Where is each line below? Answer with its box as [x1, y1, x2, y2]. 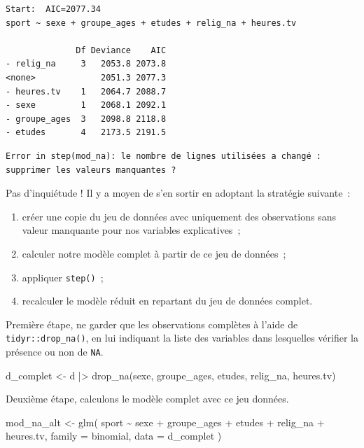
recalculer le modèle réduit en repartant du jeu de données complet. [22, 293, 313, 308]
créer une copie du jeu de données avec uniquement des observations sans [22, 209, 336, 223]
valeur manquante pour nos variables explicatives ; [22, 223, 241, 237]
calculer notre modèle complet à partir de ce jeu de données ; [22, 246, 286, 260]
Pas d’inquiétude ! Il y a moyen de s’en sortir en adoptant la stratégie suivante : [6, 185, 351, 200]
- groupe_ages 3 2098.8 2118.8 [6, 113, 167, 124]
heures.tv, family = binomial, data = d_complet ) [6, 428, 222, 443]
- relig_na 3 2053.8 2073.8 [6, 59, 167, 69]
